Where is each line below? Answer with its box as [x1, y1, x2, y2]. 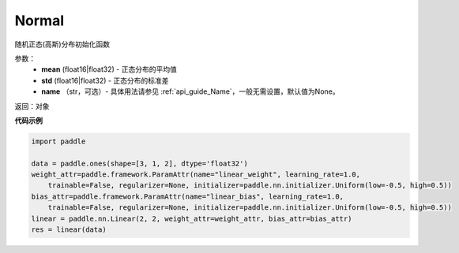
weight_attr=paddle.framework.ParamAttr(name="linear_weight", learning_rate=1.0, [31, 170, 361, 179]
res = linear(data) [31, 225, 107, 234]
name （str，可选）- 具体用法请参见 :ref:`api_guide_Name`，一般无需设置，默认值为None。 [41, 87, 340, 96]
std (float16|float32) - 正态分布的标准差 [41, 76, 169, 85]
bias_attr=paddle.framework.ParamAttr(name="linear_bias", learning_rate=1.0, [31, 192, 344, 201]
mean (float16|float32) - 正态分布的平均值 [41, 65, 177, 74]
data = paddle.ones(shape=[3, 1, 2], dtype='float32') [31, 158, 248, 168]
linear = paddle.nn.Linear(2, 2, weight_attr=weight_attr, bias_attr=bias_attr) [31, 214, 352, 223]
